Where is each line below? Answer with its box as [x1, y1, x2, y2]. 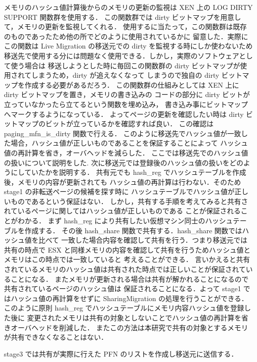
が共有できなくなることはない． [4, 332, 108, 342]
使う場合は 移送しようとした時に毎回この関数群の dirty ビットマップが [10, 60, 240, 70]
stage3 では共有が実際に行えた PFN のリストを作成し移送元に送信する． [4, 348, 238, 359]
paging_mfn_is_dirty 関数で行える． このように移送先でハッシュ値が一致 [4, 128, 241, 138]
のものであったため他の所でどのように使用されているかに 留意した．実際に [4, 31, 249, 41]
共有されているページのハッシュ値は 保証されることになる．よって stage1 [4, 283, 241, 294]
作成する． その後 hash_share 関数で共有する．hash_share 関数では [24, 225, 242, 235]
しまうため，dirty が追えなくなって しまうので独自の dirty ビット [31, 70, 243, 80]
